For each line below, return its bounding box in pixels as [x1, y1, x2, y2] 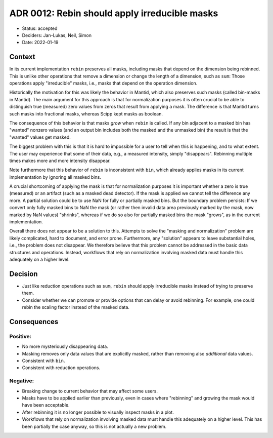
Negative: [9, 377, 34, 384]
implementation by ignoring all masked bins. [9, 174, 101, 180]
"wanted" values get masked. [9, 134, 71, 140]
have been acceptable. [22, 402, 70, 408]
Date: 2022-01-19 [22, 39, 59, 46]
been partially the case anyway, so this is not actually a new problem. [22, 423, 167, 429]
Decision [9, 269, 38, 278]
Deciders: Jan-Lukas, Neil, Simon [22, 32, 92, 38]
